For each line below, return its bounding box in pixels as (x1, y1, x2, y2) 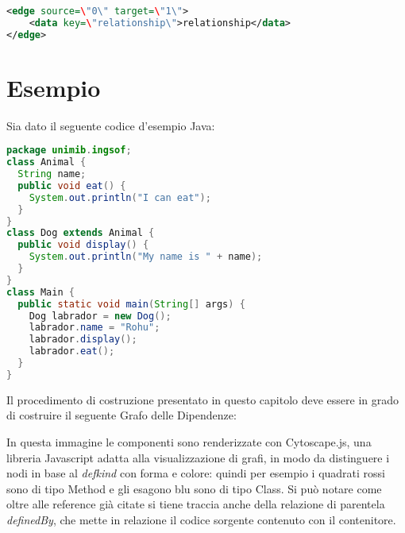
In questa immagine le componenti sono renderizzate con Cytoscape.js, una (6, 434, 372, 450)
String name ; (17, 168, 87, 180)
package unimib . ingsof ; (6, 145, 132, 156)
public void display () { (17, 239, 149, 251)
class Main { (6, 286, 75, 298)
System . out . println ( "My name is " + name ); (29, 251, 263, 263)
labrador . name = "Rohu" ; (29, 322, 160, 334)
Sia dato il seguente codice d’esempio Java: (6, 117, 215, 133)
